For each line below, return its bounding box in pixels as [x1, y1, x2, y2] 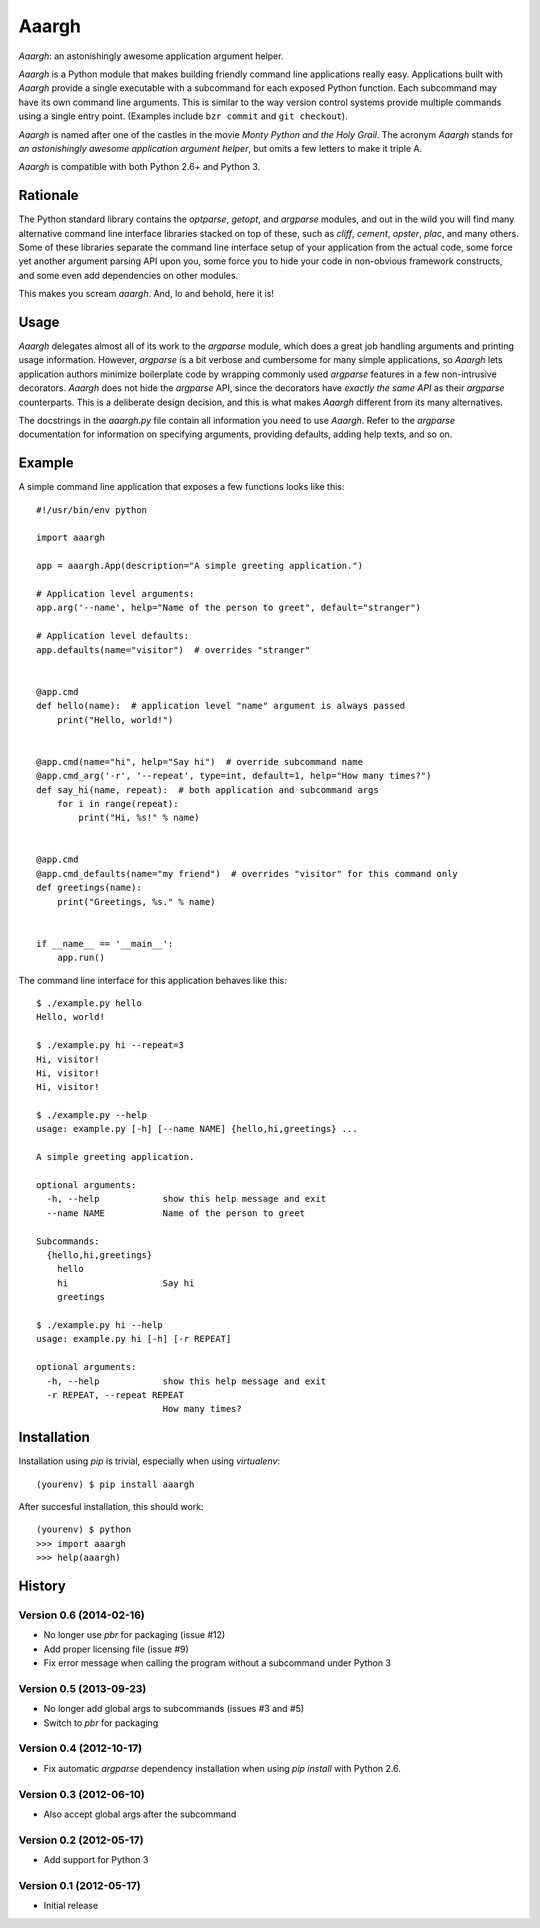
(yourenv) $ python [36, 1524, 132, 1535]
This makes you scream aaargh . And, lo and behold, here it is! [18, 288, 275, 300]
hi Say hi [56, 1277, 195, 1289]
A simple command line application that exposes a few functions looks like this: [18, 481, 345, 493]
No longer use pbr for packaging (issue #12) [43, 1629, 226, 1641]
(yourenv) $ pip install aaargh [36, 1478, 195, 1490]
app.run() [56, 952, 105, 964]
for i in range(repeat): [56, 798, 179, 809]
